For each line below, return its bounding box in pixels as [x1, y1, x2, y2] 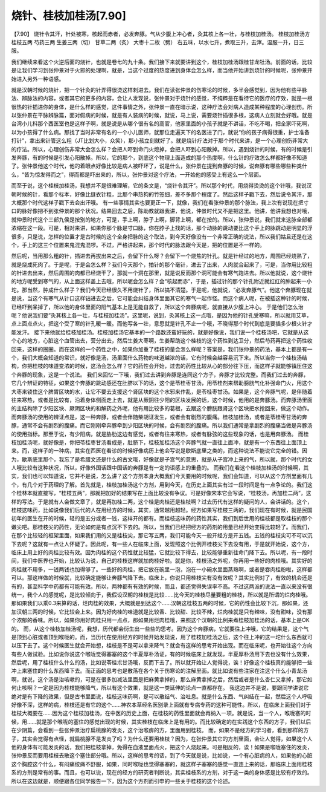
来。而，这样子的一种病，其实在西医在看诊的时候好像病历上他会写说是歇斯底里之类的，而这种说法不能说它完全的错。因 [11, 447, 307, 454]
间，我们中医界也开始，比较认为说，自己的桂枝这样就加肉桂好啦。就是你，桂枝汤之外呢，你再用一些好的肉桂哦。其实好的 [11, 557, 313, 565]
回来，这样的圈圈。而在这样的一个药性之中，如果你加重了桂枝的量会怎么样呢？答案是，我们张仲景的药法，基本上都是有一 [11, 345, 313, 353]
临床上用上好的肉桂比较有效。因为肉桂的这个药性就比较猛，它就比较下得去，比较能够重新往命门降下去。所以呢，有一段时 [11, 548, 313, 556]
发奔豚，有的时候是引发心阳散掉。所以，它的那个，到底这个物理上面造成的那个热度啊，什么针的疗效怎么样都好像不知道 [11, 154, 307, 162]
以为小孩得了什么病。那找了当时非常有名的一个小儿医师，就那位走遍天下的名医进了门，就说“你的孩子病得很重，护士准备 [11, 128, 310, 136]
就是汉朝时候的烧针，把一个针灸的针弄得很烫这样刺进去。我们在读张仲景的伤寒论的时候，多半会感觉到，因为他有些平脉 [11, 86, 307, 93]
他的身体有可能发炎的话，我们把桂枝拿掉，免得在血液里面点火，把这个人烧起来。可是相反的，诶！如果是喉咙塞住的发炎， [11, 743, 313, 750]
